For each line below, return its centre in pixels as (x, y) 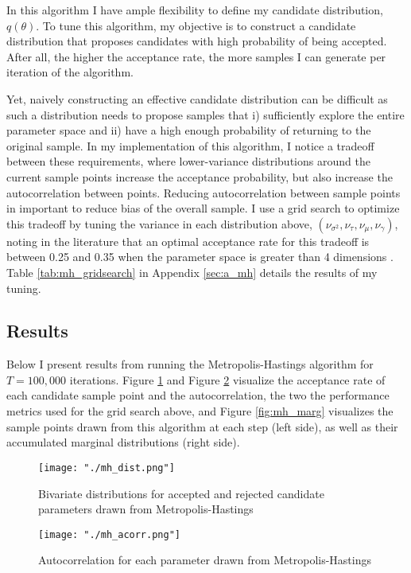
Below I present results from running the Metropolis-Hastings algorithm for (190, 364)
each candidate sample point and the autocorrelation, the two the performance (198, 395)
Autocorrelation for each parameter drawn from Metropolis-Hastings (205, 560)
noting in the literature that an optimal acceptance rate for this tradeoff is (188, 241)
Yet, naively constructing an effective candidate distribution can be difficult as (197, 98)
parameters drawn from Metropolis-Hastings (146, 509)
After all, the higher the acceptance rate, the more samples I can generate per (196, 56)
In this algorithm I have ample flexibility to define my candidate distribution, (195, 10)
